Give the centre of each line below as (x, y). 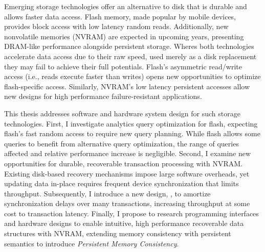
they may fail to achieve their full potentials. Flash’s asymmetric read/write (123, 66)
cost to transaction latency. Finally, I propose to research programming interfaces (131, 213)
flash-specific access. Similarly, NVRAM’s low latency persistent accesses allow (127, 86)
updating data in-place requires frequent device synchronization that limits (122, 183)
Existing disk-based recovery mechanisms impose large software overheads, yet (127, 173)
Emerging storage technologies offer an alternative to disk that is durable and (126, 6)
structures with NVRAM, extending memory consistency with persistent (118, 233)
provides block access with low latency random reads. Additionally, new (116, 26)
